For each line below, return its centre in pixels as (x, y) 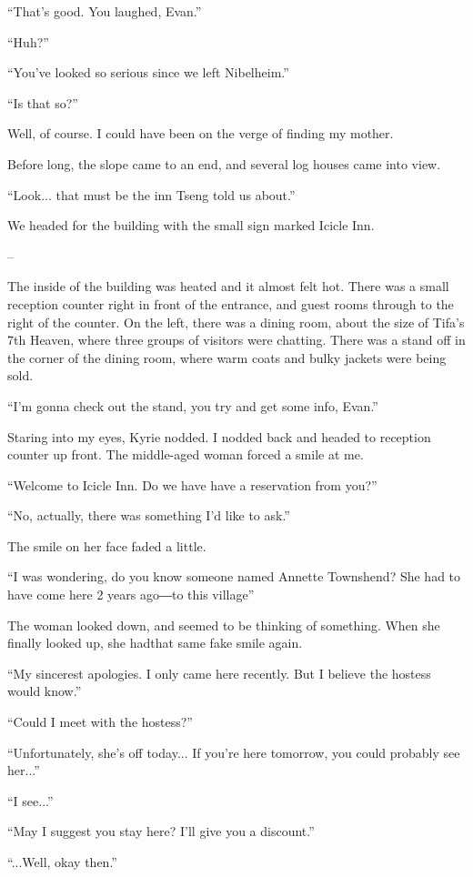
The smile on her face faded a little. (107, 545)
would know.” (45, 691)
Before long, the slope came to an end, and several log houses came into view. (224, 163)
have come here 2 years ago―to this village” (131, 595)
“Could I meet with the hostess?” (100, 722)
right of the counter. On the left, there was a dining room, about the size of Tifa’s (236, 322)
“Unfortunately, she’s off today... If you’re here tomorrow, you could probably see (234, 752)
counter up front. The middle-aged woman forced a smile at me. (186, 454)
